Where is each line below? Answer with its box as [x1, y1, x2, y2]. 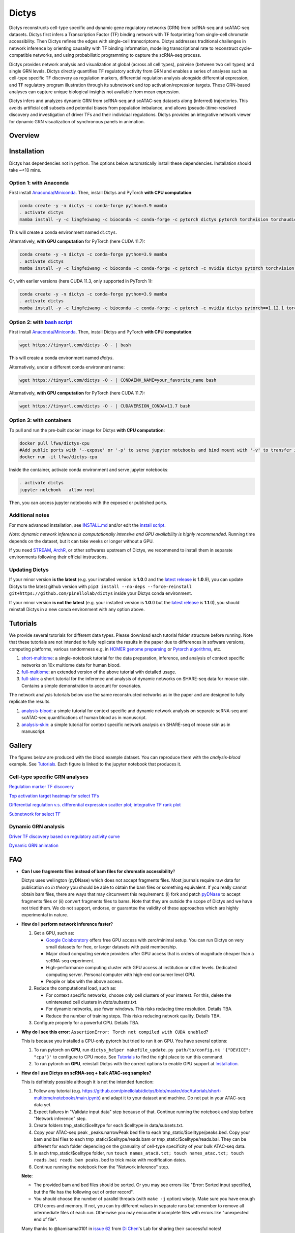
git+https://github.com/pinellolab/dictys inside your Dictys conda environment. [9, 590, 192, 596]
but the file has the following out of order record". [33, 1189, 134, 1195]
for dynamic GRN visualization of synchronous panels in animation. [9, 118, 145, 124]
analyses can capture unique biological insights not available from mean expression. [9, 89, 180, 95]
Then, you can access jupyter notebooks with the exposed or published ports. [9, 500, 167, 506]
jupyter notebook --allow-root [19, 487, 95, 493]
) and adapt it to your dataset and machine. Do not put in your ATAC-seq [99, 1095, 246, 1101]
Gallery [9, 741, 32, 750]
